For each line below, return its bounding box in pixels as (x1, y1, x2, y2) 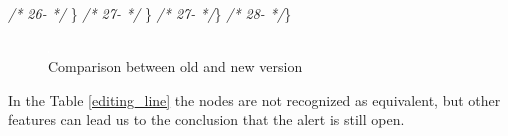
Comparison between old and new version (48, 56, 303, 77)
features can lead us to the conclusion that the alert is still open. (8, 109, 405, 130)
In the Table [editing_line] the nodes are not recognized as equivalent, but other (8, 89, 501, 110)
